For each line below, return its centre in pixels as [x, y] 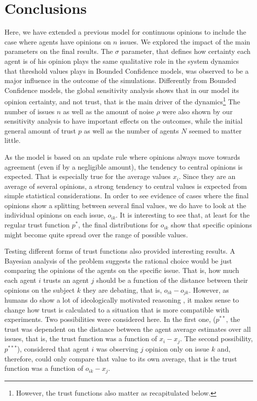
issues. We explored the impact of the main [185, 41]
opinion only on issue [177, 348]
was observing [117, 348]
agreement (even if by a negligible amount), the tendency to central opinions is [124, 166]
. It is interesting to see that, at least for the [183, 215]
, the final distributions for [118, 225]
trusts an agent [66, 280]
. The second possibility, [217, 338]
